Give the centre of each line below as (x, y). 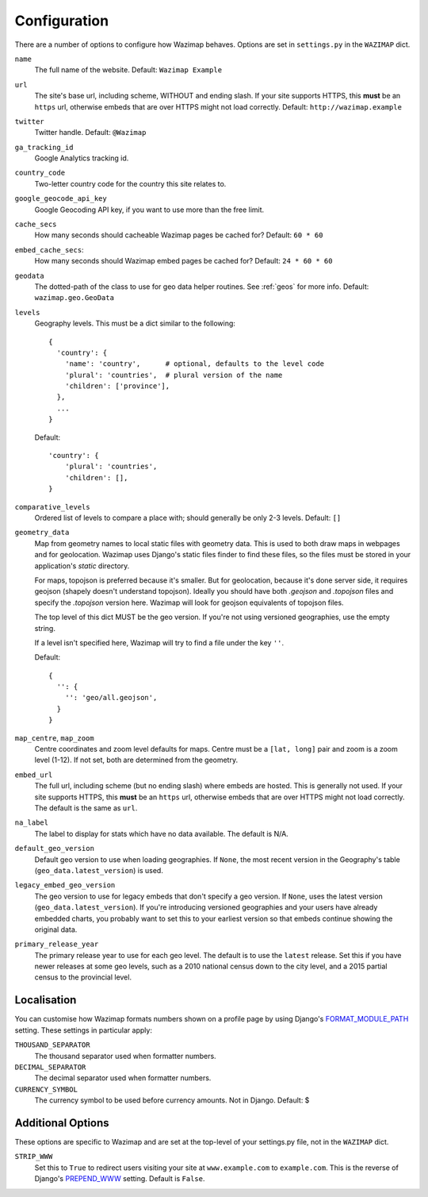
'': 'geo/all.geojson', (111, 698)
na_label (32, 823)
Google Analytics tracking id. (82, 158)
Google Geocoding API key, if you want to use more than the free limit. (149, 210)
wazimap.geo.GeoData (75, 298)
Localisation (46, 1000)
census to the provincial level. (83, 977)
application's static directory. (82, 566)
